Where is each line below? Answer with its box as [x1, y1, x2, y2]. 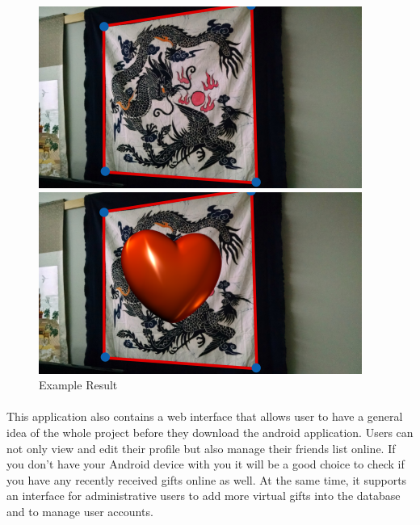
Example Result [39, 376, 118, 393]
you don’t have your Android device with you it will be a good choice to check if [6, 456, 405, 472]
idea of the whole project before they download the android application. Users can [6, 423, 414, 440]
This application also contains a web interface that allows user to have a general [6, 408, 403, 425]
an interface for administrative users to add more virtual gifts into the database [6, 487, 401, 504]
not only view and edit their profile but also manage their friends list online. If [6, 439, 396, 456]
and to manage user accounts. [6, 502, 153, 519]
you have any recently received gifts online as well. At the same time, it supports [6, 471, 407, 488]
